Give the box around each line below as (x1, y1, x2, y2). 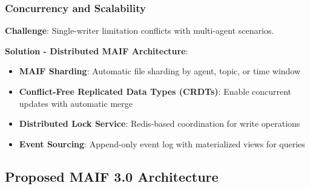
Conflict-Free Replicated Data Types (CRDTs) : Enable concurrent (19, 85, 292, 97)
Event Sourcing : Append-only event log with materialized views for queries (19, 137, 305, 150)
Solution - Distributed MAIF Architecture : (5, 44, 188, 57)
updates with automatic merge (19, 97, 133, 109)
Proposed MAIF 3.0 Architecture (5, 167, 219, 185)
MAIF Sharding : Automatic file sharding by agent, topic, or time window (19, 65, 301, 77)
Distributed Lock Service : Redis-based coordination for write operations (19, 117, 300, 130)
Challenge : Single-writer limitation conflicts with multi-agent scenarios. (5, 24, 274, 37)
